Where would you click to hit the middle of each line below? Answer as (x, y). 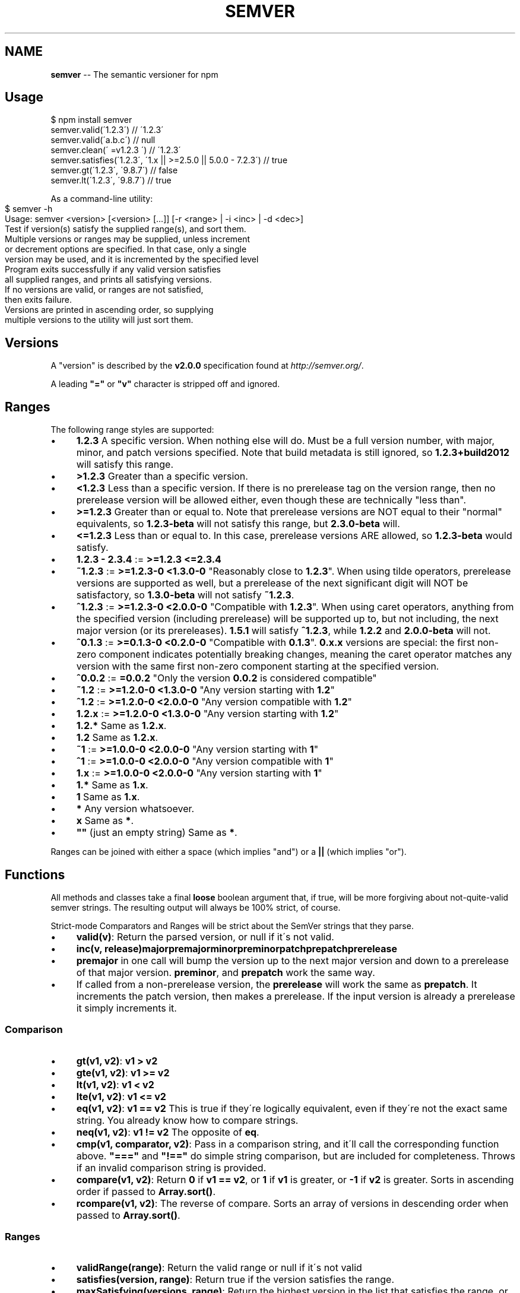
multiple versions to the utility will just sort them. (99, 320)
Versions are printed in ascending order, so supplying (109, 310)
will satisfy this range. (125, 465)
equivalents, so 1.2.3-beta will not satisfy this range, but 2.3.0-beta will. (238, 524)
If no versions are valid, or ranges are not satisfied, (104, 290)
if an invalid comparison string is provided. (171, 1167)
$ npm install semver (91, 120)
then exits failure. (38, 300)
